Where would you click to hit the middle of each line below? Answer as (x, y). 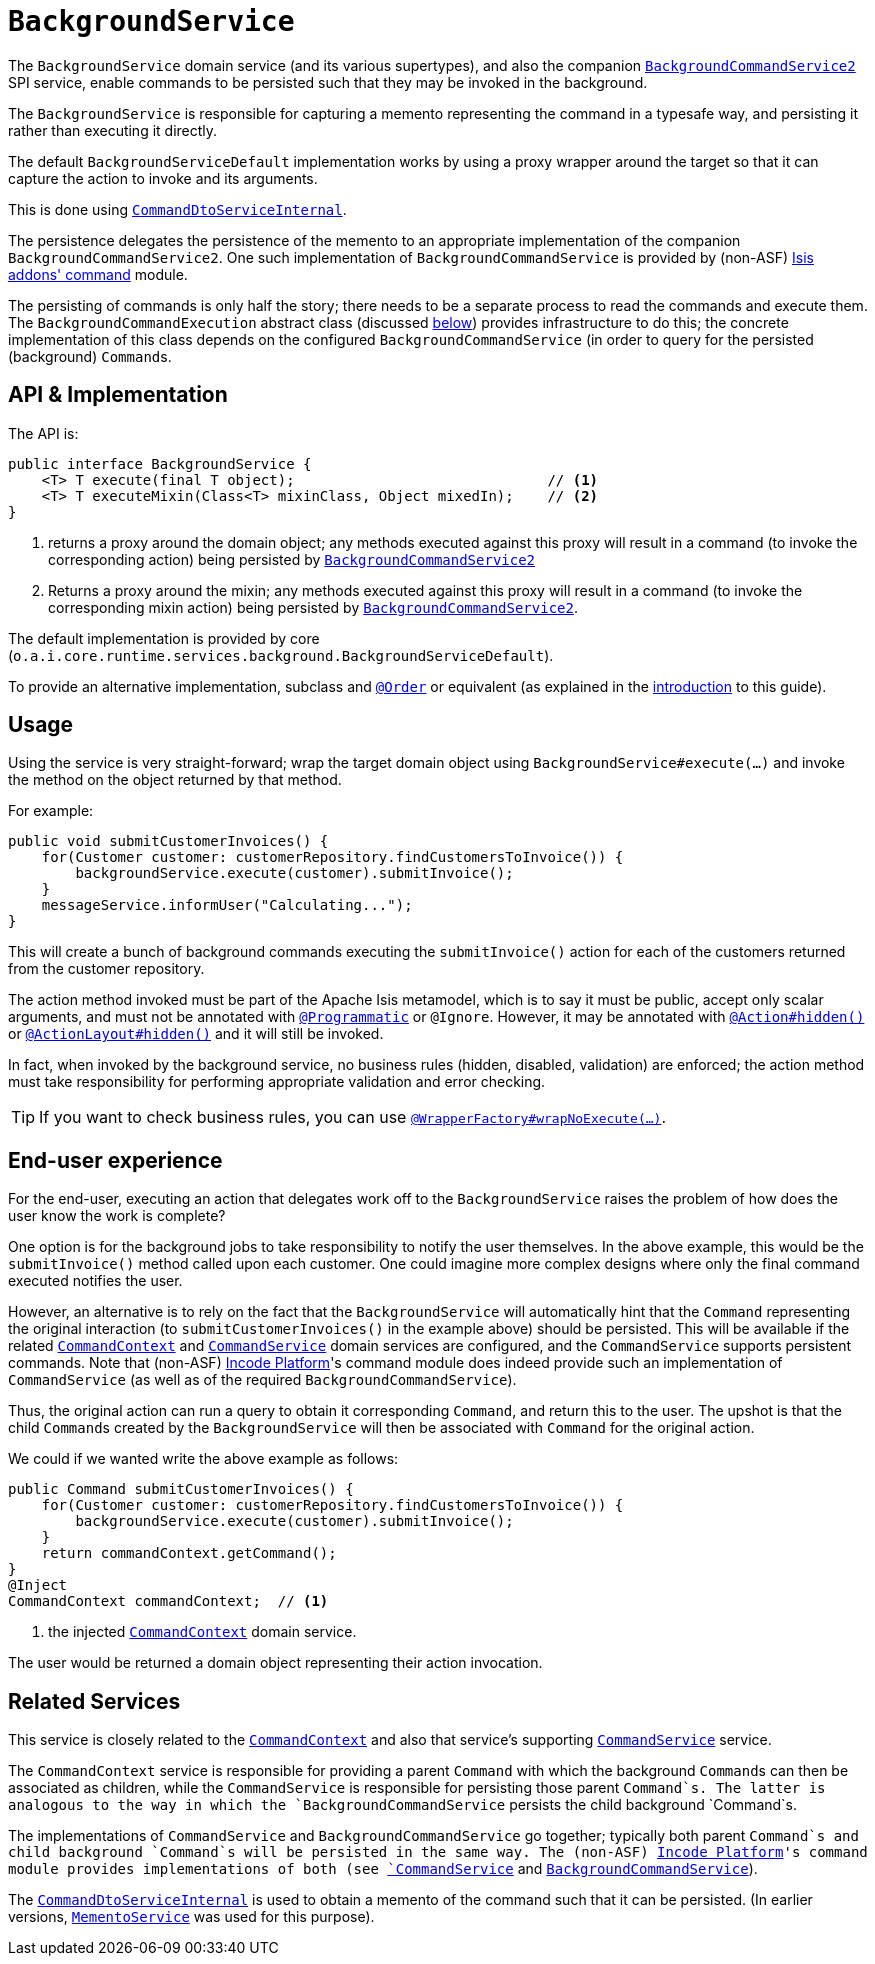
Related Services (94, 1701)
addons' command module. (98, 274)
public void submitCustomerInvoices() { (168, 841)
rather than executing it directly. (113, 130)
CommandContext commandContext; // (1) (168, 1601)
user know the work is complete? (117, 1216)
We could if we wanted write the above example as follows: (203, 1459)
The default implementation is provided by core (164, 638)
